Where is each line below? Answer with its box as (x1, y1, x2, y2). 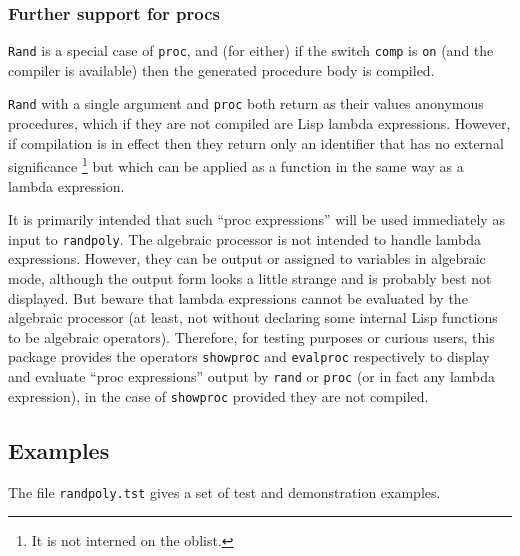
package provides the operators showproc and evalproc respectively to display (8, 346, 490, 367)
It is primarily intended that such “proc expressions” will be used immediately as (8, 209, 505, 230)
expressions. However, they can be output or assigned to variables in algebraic (8, 248, 486, 269)
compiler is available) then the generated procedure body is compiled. (8, 59, 435, 80)
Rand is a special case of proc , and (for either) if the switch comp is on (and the (8, 40, 494, 61)
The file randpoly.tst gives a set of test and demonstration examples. (8, 481, 441, 502)
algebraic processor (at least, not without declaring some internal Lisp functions (8, 307, 498, 328)
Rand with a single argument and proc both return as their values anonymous (8, 93, 484, 114)
